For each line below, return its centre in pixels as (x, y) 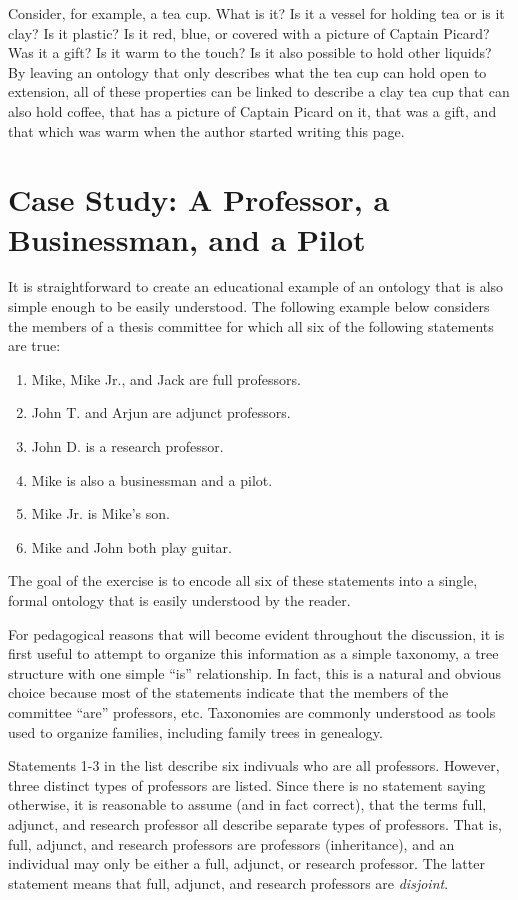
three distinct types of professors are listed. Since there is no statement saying (247, 784)
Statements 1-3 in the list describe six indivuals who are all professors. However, (254, 765)
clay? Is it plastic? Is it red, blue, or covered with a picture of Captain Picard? (249, 32)
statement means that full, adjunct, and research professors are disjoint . (228, 882)
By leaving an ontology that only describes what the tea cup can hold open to (247, 71)
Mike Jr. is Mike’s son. (100, 513)
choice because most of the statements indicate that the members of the (228, 692)
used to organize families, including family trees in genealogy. (195, 731)
